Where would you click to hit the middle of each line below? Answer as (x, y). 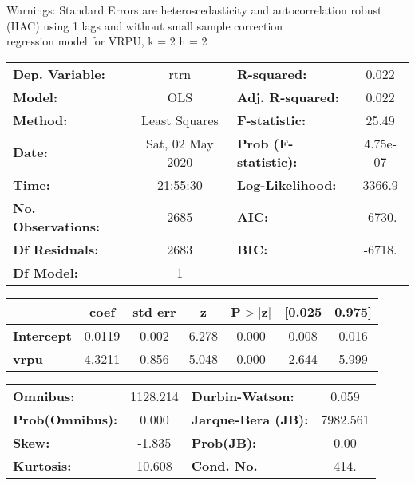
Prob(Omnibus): (65, 419)
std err (154, 311)
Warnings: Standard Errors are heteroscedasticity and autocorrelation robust (194, 10)
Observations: (57, 226)
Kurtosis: (42, 465)
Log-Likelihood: (287, 184)
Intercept (42, 335)
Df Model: (45, 272)
